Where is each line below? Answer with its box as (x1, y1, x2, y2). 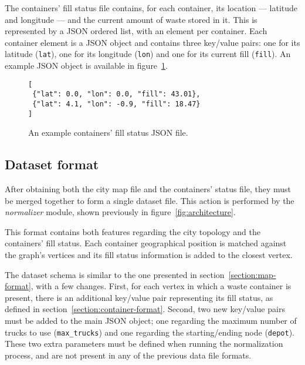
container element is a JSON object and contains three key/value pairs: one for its (5, 36, 300, 48)
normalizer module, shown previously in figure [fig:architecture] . (5, 206, 236, 218)
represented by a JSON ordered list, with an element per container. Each (5, 25, 267, 37)
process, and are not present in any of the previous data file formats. (5, 349, 252, 361)
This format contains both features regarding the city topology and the (5, 225, 260, 237)
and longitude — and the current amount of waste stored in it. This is (5, 13, 257, 25)
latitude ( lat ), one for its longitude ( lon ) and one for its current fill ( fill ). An (5, 48, 291, 60)
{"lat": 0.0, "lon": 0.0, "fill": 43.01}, (32, 90, 201, 99)
